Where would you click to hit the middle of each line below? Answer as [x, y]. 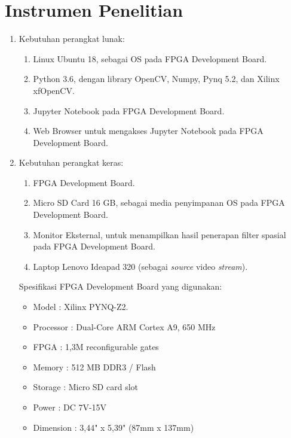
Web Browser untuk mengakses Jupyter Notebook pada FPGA [148, 131]
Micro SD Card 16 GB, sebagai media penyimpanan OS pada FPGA [159, 203]
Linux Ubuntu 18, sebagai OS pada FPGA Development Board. [150, 58]
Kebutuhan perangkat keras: [71, 162]
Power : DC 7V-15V [70, 407]
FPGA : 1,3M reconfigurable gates [96, 347]
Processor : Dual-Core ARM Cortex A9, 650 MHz [124, 326]
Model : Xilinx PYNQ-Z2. [81, 307]
